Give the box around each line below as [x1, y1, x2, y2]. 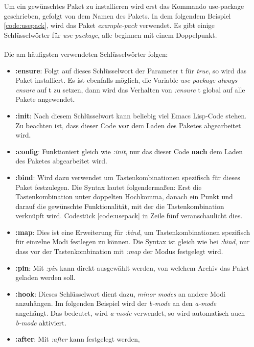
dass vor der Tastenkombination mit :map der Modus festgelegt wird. [15, 246, 223, 256]
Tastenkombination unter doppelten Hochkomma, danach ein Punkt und [15, 191, 233, 202]
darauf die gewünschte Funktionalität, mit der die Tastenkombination [15, 201, 224, 211]
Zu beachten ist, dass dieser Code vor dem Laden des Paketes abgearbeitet [15, 120, 241, 130]
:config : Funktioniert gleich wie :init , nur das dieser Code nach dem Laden [15, 146, 243, 156]
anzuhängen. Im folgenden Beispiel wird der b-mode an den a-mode [15, 298, 216, 308]
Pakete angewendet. [15, 94, 75, 104]
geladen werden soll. [15, 272, 76, 282]
